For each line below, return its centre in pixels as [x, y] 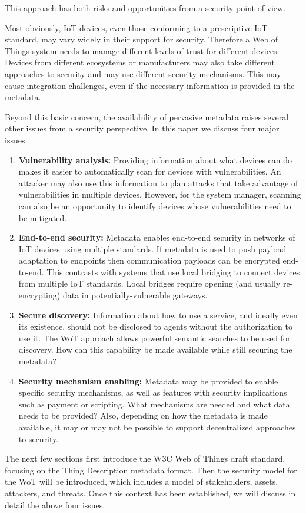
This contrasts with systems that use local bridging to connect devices [173, 272]
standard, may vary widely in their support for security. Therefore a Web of [142, 39]
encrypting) [39, 295]
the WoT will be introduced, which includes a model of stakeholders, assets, [142, 481]
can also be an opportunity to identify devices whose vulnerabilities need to [155, 205]
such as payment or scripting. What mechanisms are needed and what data [154, 404]
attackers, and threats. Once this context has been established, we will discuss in [150, 493]
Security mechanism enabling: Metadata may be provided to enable [148, 381]
